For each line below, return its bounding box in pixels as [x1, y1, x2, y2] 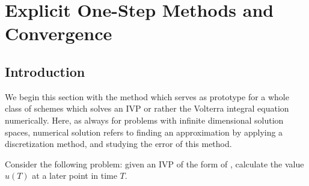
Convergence [5, 21, 112, 46]
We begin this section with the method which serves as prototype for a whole [5, 90, 289, 103]
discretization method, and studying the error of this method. [5, 137, 232, 150]
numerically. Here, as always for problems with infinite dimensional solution [5, 113, 284, 126]
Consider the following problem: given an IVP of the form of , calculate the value [5, 157, 304, 170]
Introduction [5, 62, 85, 80]
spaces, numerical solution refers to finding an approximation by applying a [5, 125, 283, 138]
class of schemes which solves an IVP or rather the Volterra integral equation [5, 102, 289, 115]
